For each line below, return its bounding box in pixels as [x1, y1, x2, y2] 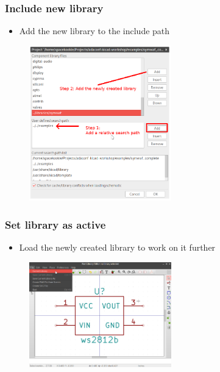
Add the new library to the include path [19, 24, 170, 37]
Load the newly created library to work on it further [19, 240, 216, 253]
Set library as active [5, 216, 106, 232]
